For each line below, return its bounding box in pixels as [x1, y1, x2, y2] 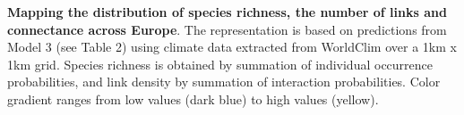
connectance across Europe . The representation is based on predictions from [7, 20, 447, 38]
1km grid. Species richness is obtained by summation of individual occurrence [7, 54, 434, 73]
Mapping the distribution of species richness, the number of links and [7, 3, 447, 21]
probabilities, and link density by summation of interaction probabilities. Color [7, 72, 441, 91]
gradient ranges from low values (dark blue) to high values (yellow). [7, 89, 379, 108]
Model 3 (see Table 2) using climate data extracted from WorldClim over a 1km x [7, 37, 457, 56]
